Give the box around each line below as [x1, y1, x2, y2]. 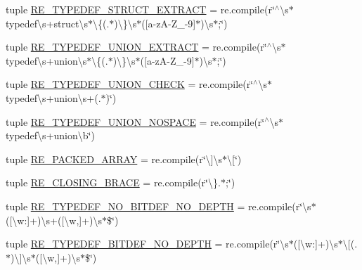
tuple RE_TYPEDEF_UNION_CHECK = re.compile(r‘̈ [6, 77, 254, 91]
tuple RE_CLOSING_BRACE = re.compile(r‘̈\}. [6, 175, 221, 190]
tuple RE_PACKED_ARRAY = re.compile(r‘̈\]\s [6, 151, 223, 166]
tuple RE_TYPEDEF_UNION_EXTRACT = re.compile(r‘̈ [6, 39, 267, 54]
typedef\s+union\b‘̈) [6, 128, 95, 143]
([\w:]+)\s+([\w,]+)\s [6, 212, 103, 227]
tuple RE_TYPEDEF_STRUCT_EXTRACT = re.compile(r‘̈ [6, 2, 275, 16]
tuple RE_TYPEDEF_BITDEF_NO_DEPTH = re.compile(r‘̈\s [6, 236, 289, 251]
